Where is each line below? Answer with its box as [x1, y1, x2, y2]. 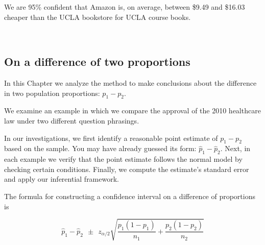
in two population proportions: [4, 87, 100, 98]
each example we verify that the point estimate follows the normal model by [4, 154, 243, 164]
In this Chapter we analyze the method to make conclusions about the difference [4, 77, 257, 88]
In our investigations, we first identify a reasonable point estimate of [4, 132, 218, 143]
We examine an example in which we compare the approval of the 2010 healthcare [4, 105, 261, 116]
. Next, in [220, 143, 251, 154]
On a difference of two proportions [4, 54, 190, 69]
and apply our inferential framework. [4, 174, 119, 184]
